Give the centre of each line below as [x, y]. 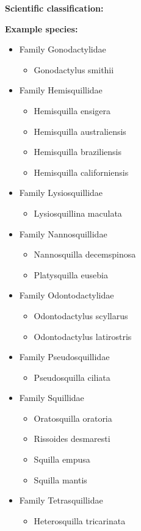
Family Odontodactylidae [67, 295]
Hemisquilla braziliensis [78, 152]
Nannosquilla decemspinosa [85, 254]
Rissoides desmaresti [72, 439]
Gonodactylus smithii [74, 69]
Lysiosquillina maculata [78, 213]
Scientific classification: [54, 8]
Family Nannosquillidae [63, 233]
